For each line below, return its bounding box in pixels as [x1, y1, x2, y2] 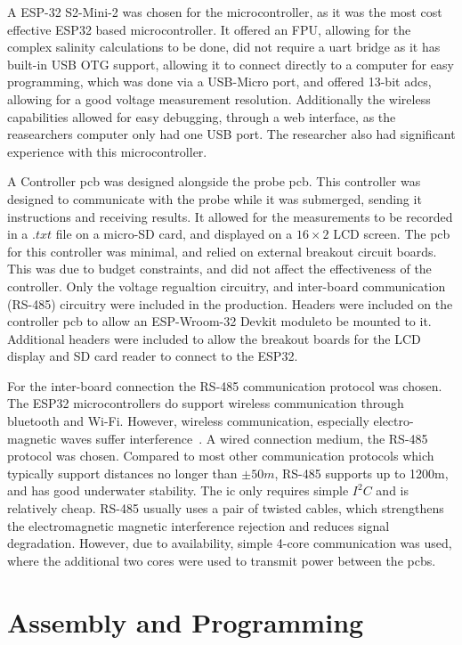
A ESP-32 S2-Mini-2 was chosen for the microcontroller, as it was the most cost [7, 3, 442, 20]
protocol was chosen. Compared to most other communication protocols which [7, 446, 434, 465]
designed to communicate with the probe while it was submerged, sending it [7, 189, 422, 208]
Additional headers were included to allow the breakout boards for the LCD [7, 329, 421, 347]
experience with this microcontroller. [7, 142, 207, 160]
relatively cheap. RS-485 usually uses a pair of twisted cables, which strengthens [7, 499, 444, 518]
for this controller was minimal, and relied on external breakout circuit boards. [7, 241, 437, 260]
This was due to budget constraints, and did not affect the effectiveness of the [7, 259, 432, 278]
